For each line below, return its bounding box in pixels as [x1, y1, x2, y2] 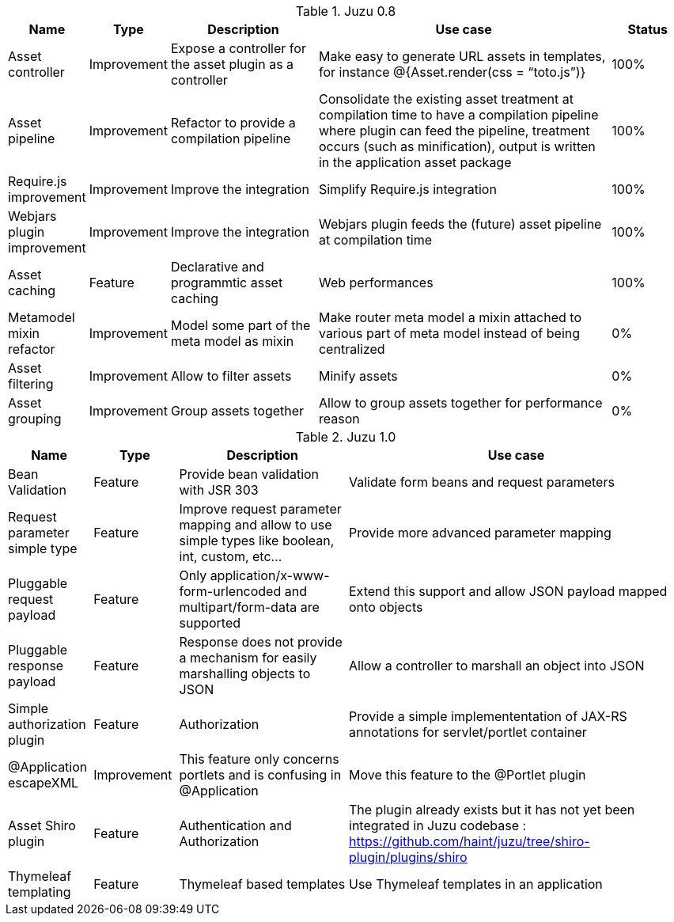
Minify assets [318, 368, 398, 384]
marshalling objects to [179, 666, 311, 681]
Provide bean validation [179, 466, 320, 482]
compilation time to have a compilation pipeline [318, 107, 599, 123]
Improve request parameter [179, 501, 342, 517]
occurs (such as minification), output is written [318, 138, 596, 154]
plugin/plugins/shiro [349, 849, 468, 865]
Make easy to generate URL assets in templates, [318, 48, 606, 64]
